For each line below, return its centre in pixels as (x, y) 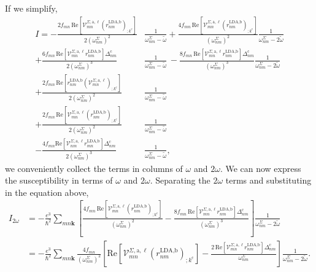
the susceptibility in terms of (59, 180)
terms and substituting (268, 180)
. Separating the (180, 180)
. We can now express (260, 168)
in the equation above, (47, 192)
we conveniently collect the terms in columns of (94, 168)
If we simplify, (31, 8)
